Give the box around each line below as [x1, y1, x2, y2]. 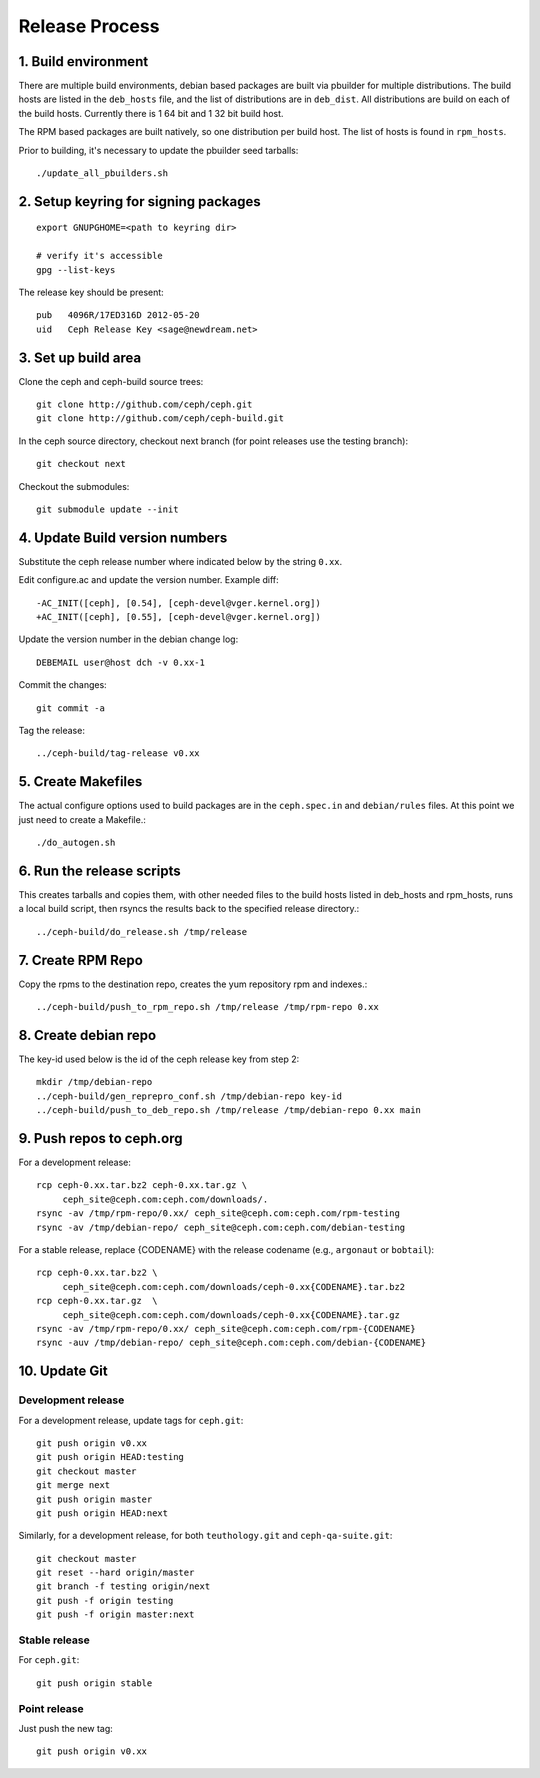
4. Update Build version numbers [18, 529, 228, 546]
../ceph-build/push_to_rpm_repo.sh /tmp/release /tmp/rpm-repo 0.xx [36, 1001, 379, 1013]
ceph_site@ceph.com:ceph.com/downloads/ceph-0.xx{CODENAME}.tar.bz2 [62, 1281, 406, 1292]
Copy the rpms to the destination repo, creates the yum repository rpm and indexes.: [18, 978, 368, 990]
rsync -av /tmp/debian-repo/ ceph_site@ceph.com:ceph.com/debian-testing [36, 1221, 406, 1233]
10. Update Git [18, 1363, 109, 1380]
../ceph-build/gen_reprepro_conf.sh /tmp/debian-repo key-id [36, 1090, 342, 1102]
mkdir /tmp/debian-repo [36, 1076, 153, 1088]
